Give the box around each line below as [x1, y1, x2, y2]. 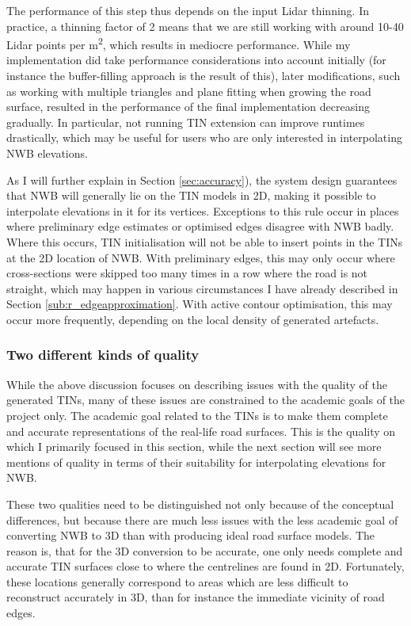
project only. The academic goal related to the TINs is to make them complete [6, 407, 388, 423]
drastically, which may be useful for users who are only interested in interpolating [6, 129, 402, 146]
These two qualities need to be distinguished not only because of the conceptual [6, 495, 394, 512]
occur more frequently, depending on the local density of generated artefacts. [6, 311, 379, 327]
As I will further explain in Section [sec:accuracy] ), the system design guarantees [6, 171, 398, 188]
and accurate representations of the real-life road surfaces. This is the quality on [6, 422, 396, 439]
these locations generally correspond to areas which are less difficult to [6, 573, 348, 590]
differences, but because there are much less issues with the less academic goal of [6, 511, 398, 528]
